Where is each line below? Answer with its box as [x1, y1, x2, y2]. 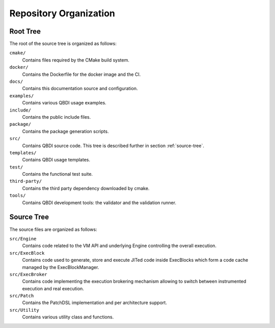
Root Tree [9, 27, 41, 36]
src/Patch [9, 293, 34, 299]
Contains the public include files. [22, 114, 91, 120]
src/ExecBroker [9, 271, 48, 277]
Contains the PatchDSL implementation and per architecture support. [22, 299, 168, 306]
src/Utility [9, 307, 39, 313]
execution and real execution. [22, 285, 84, 291]
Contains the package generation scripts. [22, 128, 109, 134]
